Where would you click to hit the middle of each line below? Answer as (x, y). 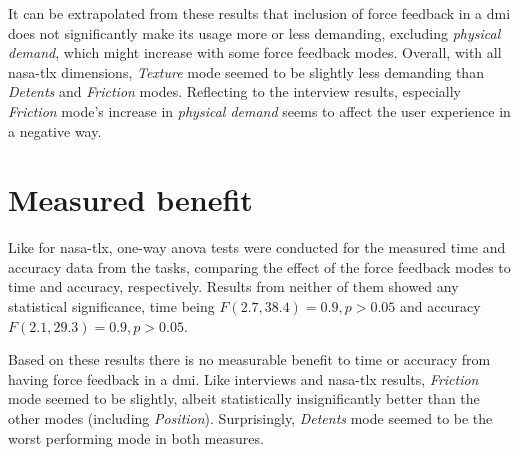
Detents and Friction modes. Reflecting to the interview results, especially (234, 91)
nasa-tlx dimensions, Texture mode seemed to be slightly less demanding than (246, 71)
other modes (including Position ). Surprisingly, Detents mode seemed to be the (250, 418)
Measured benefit (130, 199)
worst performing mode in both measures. (136, 437)
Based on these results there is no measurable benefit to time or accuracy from (249, 359)
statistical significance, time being (111, 306)
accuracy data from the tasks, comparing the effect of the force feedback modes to (259, 266)
